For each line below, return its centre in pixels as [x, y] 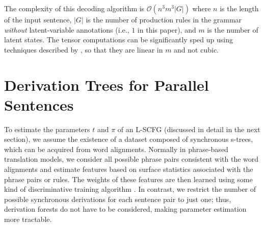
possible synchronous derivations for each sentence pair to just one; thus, [118, 199]
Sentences [39, 104]
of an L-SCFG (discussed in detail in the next [189, 129]
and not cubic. [196, 49]
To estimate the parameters [47, 129]
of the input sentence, [38, 19]
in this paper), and [167, 29]
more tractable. [28, 219]
